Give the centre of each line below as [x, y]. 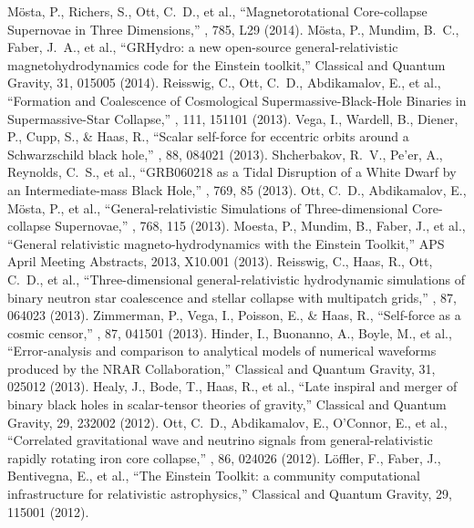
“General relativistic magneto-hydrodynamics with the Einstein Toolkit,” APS [226, 243]
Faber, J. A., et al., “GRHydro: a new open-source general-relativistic [203, 47]
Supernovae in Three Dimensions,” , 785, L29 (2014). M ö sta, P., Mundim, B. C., [233, 29]
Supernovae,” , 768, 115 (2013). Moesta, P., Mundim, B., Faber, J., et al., [260, 226]
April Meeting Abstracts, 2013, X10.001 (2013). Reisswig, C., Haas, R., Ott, [220, 261]
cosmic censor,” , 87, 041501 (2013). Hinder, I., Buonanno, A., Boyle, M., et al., [230, 332]
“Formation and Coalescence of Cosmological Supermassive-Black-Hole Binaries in [237, 100]
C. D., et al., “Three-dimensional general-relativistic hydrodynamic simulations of [236, 279]
